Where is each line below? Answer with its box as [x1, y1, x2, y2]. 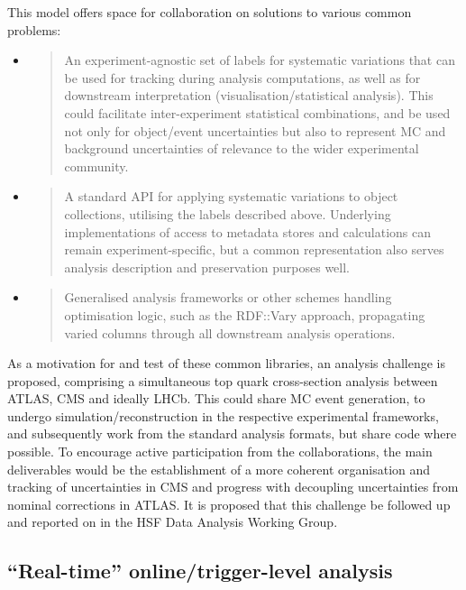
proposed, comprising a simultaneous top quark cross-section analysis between [7, 371, 438, 390]
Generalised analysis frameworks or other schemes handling [64, 288, 392, 307]
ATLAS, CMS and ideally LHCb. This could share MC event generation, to [7, 389, 425, 408]
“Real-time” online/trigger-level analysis [7, 557, 393, 585]
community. [64, 156, 129, 175]
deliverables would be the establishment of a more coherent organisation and [7, 459, 431, 478]
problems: [7, 20, 61, 39]
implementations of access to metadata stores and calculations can [64, 222, 432, 241]
